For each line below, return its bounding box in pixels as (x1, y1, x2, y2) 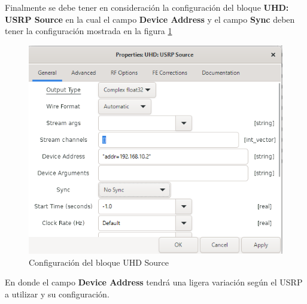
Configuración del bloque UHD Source (29, 256, 169, 268)
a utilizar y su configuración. (5, 287, 110, 300)
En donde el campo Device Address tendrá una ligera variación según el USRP (5, 276, 303, 288)
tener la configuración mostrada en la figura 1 (5, 25, 172, 37)
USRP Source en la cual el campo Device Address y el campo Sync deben (5, 13, 295, 25)
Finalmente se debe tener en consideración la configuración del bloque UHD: (5, 1, 289, 13)
